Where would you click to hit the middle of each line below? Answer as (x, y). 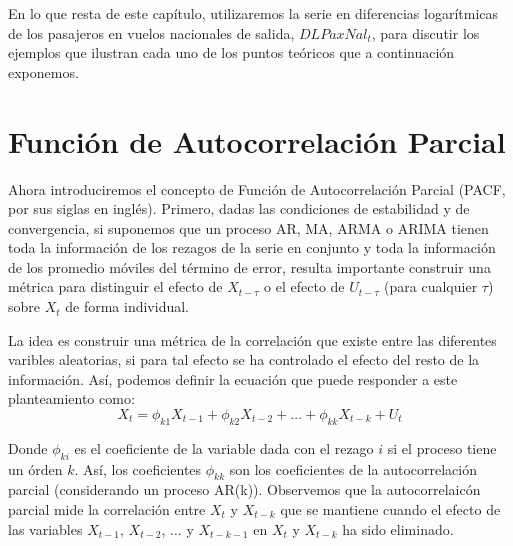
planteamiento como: (71, 398)
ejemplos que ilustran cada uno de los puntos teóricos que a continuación (231, 52)
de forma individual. (127, 306)
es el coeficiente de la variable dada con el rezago (224, 447)
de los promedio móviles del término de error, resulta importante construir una (249, 266)
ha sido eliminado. (398, 528)
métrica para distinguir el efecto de (115, 286)
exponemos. (43, 71)
